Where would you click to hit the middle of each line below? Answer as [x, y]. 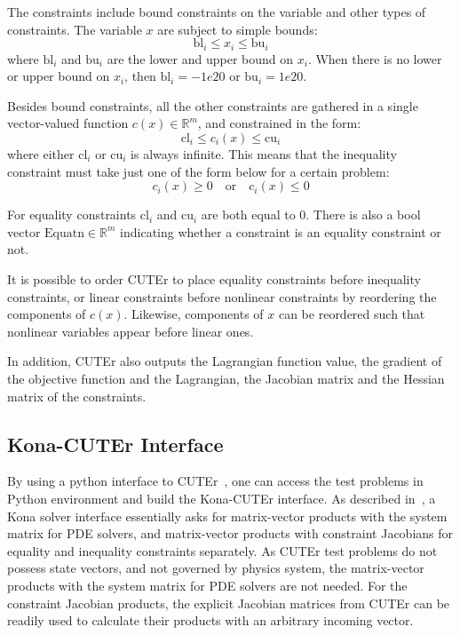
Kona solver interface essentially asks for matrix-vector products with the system [227, 516]
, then [140, 76]
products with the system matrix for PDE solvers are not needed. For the [207, 585]
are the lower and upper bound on [200, 58]
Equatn [64, 233]
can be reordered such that [352, 314]
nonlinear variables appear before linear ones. [131, 331]
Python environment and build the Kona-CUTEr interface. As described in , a [222, 498]
